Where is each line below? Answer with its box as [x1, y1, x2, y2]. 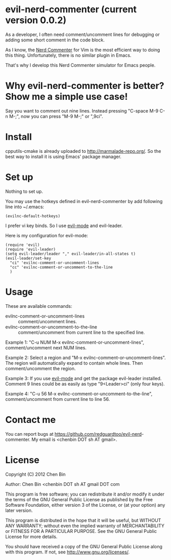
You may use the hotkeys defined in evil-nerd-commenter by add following [5, 198, 163, 204]
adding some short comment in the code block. [5, 37, 105, 43]
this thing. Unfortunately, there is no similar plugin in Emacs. [5, 52, 132, 58]
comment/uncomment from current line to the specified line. [18, 329, 145, 335]
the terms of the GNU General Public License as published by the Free [5, 496, 153, 502]
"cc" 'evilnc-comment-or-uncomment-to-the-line [10, 264, 113, 270]
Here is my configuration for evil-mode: [5, 232, 88, 238]
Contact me [5, 414, 56, 425]
